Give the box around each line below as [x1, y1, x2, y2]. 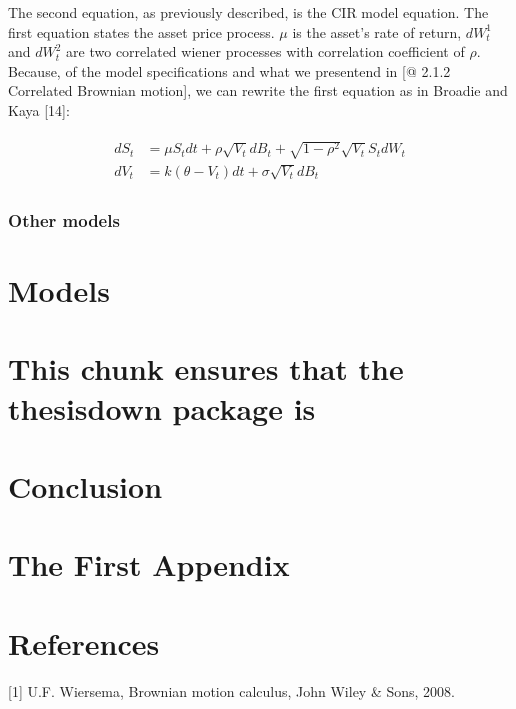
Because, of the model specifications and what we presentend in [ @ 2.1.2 [8, 60, 451, 81]
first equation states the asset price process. [8, 21, 275, 42]
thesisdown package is [8, 387, 316, 428]
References [8, 622, 160, 663]
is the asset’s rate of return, [292, 21, 462, 42]
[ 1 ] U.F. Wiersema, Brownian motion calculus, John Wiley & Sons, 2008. [8, 680, 455, 701]
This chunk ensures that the [8, 348, 404, 389]
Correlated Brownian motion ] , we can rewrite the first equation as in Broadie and [8, 80, 508, 101]
